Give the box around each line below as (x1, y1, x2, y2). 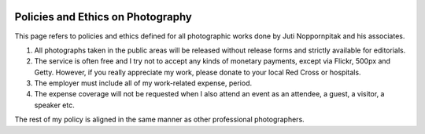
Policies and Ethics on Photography (14, 10, 192, 24)
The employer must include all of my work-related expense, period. (34, 78, 252, 88)
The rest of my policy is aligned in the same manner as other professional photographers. (14, 114, 305, 125)
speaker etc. (34, 100, 75, 110)
